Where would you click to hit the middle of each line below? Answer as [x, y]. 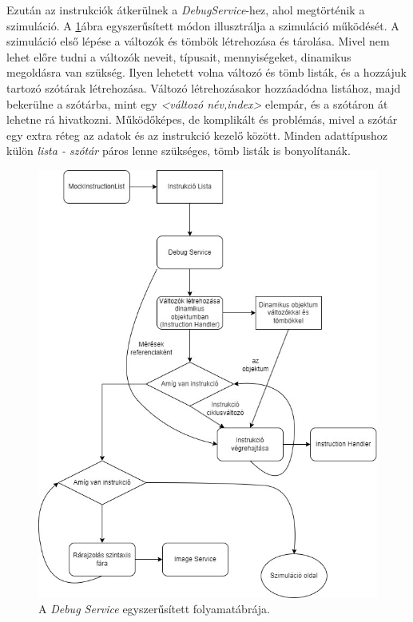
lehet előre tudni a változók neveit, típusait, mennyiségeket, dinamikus [179, 56]
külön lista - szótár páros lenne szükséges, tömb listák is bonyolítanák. [179, 151]
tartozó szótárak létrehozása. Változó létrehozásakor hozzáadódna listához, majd [204, 87]
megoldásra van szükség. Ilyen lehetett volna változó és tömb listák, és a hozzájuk [206, 72]
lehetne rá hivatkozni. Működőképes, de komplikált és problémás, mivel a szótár [202, 119]
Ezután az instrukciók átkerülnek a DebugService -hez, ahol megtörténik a [186, 10]
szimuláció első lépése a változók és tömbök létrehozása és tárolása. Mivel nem [198, 41]
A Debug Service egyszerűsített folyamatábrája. [154, 609]
